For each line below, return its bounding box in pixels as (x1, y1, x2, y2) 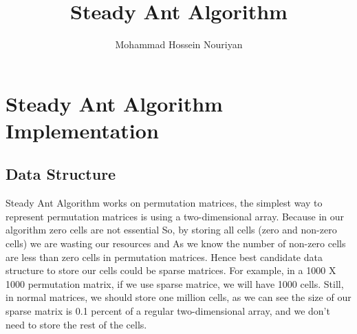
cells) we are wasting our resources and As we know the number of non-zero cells (6, 236, 346, 251)
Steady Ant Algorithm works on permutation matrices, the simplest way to (6, 196, 323, 210)
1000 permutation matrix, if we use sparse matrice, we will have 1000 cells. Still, (6, 276, 344, 291)
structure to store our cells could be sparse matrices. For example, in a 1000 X (6, 263, 336, 278)
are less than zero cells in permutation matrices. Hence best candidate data (6, 249, 323, 264)
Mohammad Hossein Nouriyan (115, 37, 243, 52)
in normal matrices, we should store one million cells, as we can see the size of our (6, 290, 351, 304)
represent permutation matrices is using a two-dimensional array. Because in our (6, 209, 345, 223)
